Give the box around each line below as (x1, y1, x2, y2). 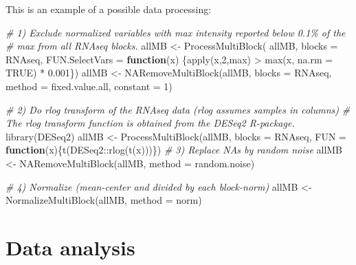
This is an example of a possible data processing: (5, 2, 212, 16)
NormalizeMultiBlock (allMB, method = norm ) (5, 193, 202, 207)
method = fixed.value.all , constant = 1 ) (5, 78, 173, 93)
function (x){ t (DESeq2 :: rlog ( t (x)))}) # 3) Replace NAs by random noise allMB (5, 142, 343, 157)
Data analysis (5, 233, 135, 261)
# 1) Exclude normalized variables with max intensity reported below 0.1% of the (5, 25, 346, 39)
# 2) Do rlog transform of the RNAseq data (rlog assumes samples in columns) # (5, 102, 351, 116)
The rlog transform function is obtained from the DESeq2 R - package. (5, 116, 295, 130)
